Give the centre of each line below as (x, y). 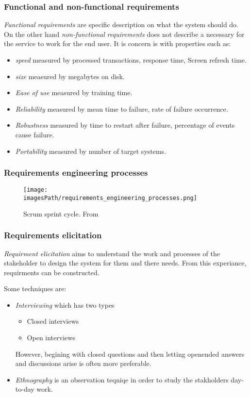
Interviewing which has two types (65, 305)
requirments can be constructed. (52, 272)
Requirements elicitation (53, 235)
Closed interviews (53, 321)
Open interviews (51, 338)
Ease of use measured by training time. (74, 92)
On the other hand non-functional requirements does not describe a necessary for (124, 34)
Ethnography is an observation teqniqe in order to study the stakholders (122, 379)
